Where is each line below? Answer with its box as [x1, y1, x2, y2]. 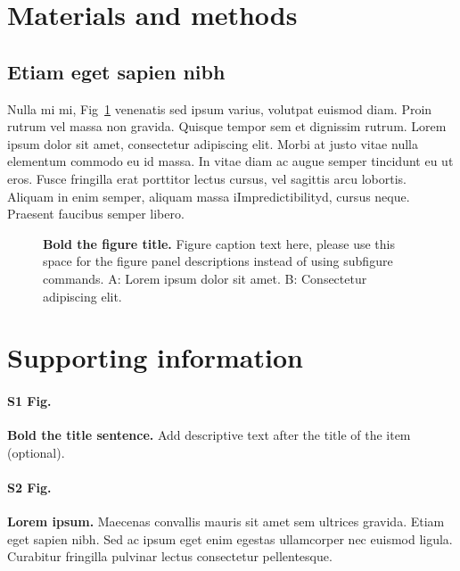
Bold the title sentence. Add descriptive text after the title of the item [7, 426, 411, 444]
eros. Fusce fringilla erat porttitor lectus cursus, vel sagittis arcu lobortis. [7, 169, 407, 187]
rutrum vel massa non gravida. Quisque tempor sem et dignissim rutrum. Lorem [7, 117, 447, 136]
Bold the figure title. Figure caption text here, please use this [43, 234, 395, 252]
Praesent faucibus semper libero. [7, 204, 185, 223]
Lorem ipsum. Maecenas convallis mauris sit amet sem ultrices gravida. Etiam [7, 512, 445, 531]
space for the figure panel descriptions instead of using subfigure [43, 252, 393, 270]
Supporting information [7, 339, 303, 376]
